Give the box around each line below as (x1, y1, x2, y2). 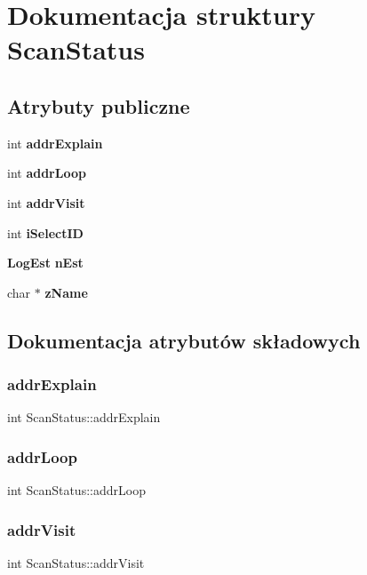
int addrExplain (7, 133, 103, 152)
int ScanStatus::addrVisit (7, 553, 145, 571)
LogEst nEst (7, 253, 84, 272)
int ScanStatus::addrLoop (7, 481, 146, 499)
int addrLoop (7, 164, 86, 182)
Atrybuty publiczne (7, 92, 190, 119)
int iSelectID (7, 223, 84, 242)
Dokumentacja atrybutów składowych (7, 326, 361, 354)
